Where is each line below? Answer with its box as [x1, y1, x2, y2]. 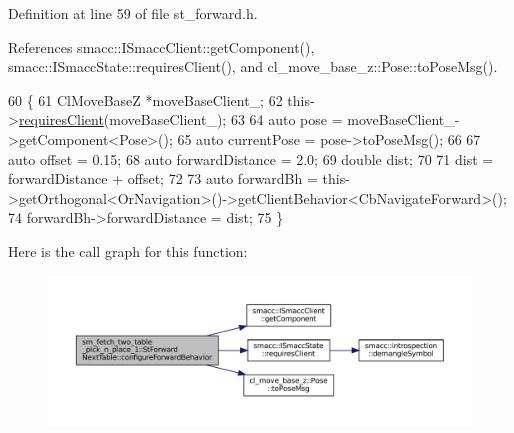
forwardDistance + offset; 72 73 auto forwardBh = [8, 168, 318, 189]
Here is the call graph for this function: [8, 240, 248, 261]
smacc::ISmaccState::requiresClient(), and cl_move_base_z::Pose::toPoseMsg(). [8, 56, 498, 77]
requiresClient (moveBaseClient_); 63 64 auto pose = [18, 109, 343, 130]
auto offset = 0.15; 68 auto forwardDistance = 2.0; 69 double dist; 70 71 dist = [8, 148, 494, 169]
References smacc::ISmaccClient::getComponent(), [8, 36, 315, 57]
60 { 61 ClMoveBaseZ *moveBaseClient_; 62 [8, 89, 283, 110]
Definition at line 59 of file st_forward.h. [8, 3, 258, 23]
